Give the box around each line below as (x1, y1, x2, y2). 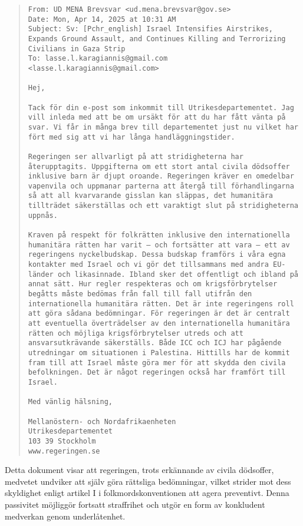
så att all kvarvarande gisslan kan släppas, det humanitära (28, 191, 274, 200)
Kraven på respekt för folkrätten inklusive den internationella (28, 231, 290, 240)
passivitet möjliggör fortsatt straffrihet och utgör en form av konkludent (5, 498, 265, 510)
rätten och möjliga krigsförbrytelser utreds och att (28, 329, 243, 338)
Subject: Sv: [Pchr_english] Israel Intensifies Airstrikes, (28, 25, 274, 34)
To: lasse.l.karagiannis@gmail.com (28, 54, 168, 63)
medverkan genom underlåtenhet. (5, 510, 126, 522)
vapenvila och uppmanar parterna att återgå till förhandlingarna (28, 181, 294, 190)
